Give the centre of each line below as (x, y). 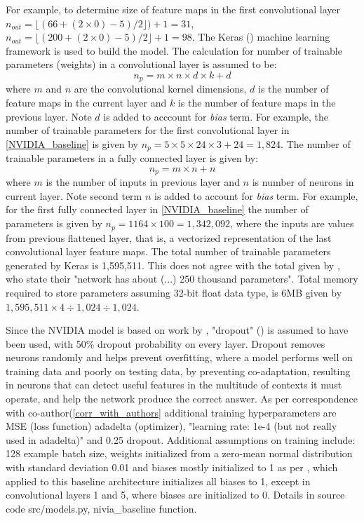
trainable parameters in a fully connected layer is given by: (132, 158)
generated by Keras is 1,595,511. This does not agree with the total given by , (173, 265)
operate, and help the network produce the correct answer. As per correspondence (182, 399)
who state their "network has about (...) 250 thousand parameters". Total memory (182, 279)
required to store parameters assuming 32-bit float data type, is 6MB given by (174, 292)
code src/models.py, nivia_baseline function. (101, 508)
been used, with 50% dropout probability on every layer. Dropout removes (166, 343)
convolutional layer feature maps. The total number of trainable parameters (168, 251)
